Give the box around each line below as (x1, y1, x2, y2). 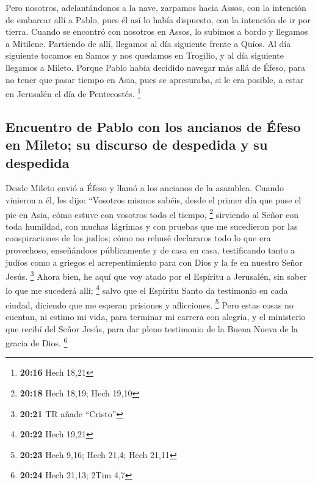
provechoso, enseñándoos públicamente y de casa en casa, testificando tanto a (5, 244, 295, 257)
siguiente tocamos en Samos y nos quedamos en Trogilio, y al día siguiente (5, 49, 284, 62)
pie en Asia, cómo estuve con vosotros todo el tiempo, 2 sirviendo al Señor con (5, 206, 298, 221)
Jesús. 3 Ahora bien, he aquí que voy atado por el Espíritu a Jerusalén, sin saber (5, 268, 307, 282)
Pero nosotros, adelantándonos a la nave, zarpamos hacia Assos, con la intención (5, 1, 306, 13)
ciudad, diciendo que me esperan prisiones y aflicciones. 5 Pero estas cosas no (5, 296, 294, 311)
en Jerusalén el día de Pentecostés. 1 (5, 86, 141, 100)
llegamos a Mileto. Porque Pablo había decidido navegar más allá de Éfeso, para (5, 60, 305, 73)
